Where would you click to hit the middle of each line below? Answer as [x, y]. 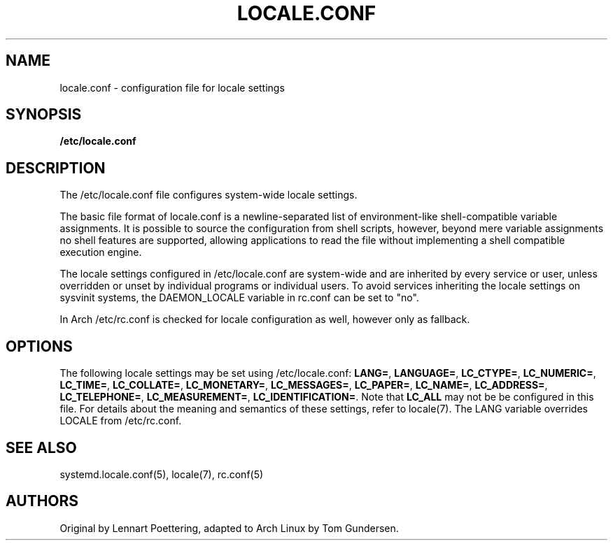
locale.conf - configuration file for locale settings [172, 87]
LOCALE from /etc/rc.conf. [121, 421]
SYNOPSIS [44, 115]
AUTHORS [42, 501]
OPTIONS [39, 346]
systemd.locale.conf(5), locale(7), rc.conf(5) [162, 474]
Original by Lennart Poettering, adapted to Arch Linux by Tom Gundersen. [229, 528]
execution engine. [101, 252]
